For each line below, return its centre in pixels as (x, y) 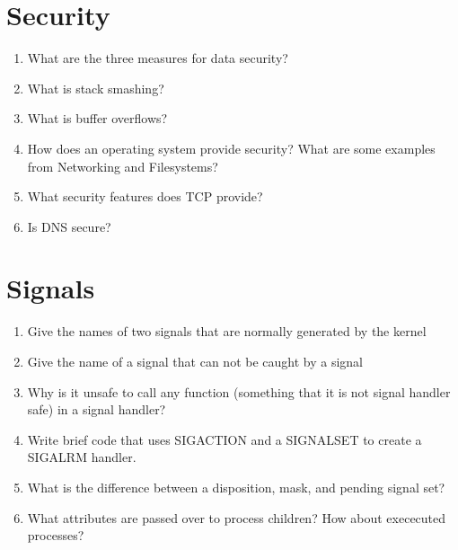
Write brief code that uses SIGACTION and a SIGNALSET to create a (225, 439)
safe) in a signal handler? (97, 409)
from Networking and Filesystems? (123, 166)
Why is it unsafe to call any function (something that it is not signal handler (239, 391)
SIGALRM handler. (82, 457)
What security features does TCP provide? (145, 196)
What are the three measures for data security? (158, 58)
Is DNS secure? (69, 226)
